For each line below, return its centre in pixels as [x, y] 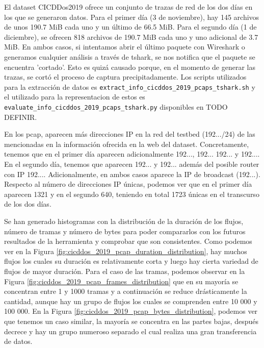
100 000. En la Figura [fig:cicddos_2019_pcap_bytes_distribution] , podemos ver [131, 311]
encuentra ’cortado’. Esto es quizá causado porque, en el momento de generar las [130, 67]
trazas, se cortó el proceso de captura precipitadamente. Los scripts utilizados [125, 77]
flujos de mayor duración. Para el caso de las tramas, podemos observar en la [125, 271]
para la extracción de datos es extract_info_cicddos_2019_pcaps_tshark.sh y [130, 86]
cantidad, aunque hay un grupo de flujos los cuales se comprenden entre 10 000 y [131, 301]
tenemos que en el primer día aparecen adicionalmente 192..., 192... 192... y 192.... [132, 154]
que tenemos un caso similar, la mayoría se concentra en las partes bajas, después [131, 321]
